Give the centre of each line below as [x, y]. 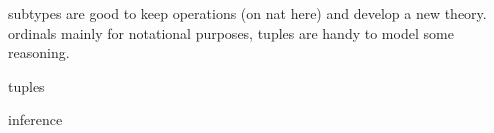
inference [35, 119]
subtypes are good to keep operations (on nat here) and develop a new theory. [247, 13]
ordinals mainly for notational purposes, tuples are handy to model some [231, 32]
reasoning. [39, 52]
